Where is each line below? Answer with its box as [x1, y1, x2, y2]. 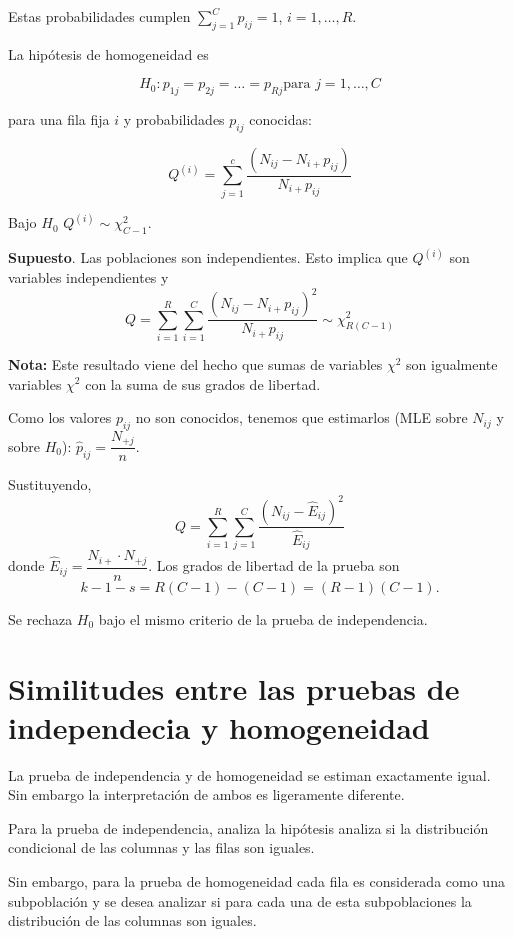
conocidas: [249, 109, 312, 130]
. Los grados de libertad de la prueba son [148, 555, 400, 576]
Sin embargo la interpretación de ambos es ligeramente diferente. [8, 784, 405, 805]
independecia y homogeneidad [8, 706, 430, 747]
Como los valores [8, 407, 112, 428]
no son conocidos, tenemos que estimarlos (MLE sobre [135, 407, 468, 428]
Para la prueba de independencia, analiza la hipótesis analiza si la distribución [8, 817, 489, 838]
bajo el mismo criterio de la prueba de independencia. [98, 608, 428, 629]
